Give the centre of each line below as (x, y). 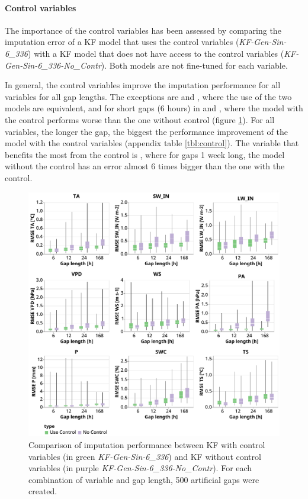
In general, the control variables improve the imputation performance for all (143, 85)
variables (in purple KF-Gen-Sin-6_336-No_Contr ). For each (140, 468)
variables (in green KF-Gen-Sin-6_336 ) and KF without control (145, 456)
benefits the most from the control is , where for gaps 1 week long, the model (145, 154)
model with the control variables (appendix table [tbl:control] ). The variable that (152, 143)
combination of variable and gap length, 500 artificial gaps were (144, 479)
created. (43, 491)
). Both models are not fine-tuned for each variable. (194, 65)
